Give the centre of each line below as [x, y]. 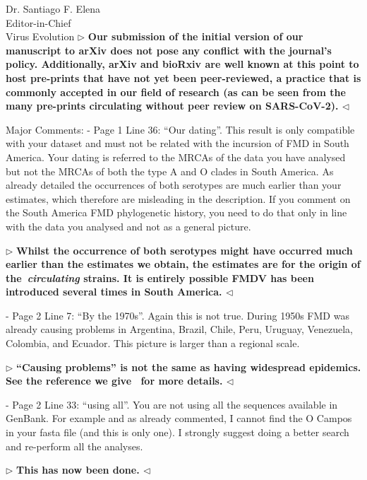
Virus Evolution [40, 36]
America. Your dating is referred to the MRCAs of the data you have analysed [176, 157]
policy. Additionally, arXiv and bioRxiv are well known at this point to [182, 64]
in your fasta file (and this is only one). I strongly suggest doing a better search [178, 432]
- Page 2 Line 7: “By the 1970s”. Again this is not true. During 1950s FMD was [178, 315]
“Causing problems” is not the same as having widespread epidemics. [189, 367]
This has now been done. [78, 470]
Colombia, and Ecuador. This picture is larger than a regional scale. [153, 343]
